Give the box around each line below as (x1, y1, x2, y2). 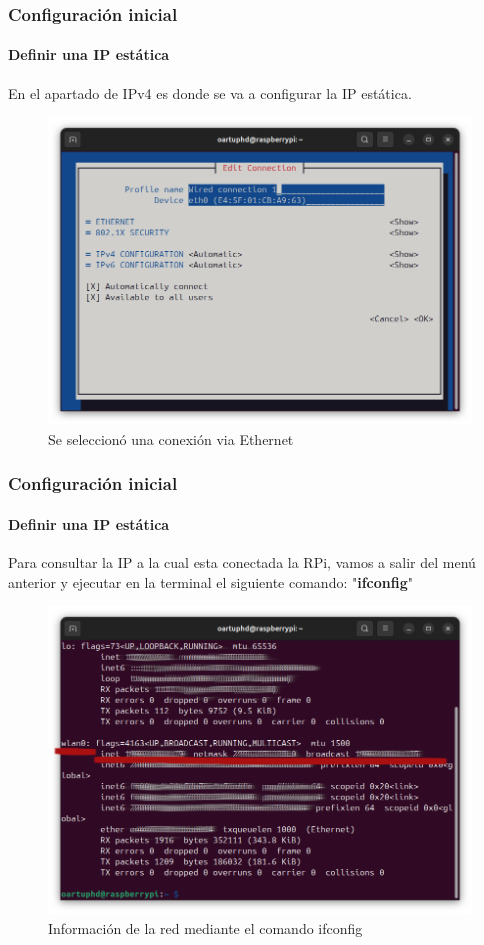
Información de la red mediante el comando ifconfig (48, 917, 363, 938)
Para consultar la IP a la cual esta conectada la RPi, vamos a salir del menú (8, 552, 476, 573)
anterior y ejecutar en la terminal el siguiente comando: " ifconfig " (8, 571, 414, 592)
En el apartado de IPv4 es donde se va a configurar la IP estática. (8, 82, 412, 103)
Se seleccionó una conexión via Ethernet (48, 428, 294, 449)
